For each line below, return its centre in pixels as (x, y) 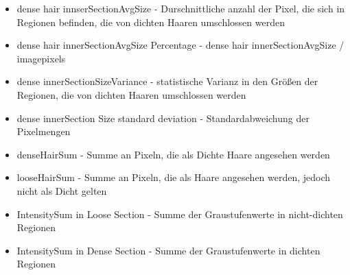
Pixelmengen (44, 131)
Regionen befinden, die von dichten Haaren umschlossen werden (151, 22)
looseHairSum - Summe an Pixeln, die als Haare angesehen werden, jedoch (174, 177)
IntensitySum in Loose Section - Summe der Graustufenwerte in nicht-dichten (180, 214)
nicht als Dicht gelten (62, 190)
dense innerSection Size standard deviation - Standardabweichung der (163, 118)
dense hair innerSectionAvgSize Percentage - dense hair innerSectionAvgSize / (180, 45)
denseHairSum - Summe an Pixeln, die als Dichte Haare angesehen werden (173, 154)
